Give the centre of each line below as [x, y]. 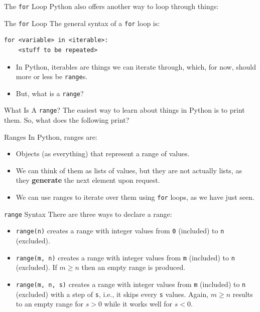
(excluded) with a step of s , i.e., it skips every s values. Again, [112, 294]
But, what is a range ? [50, 93]
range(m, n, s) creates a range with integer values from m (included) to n [131, 284]
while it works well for [138, 304]
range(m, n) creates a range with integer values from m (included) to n [125, 257]
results [243, 294]
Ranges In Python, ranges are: [51, 136]
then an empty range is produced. [134, 267]
